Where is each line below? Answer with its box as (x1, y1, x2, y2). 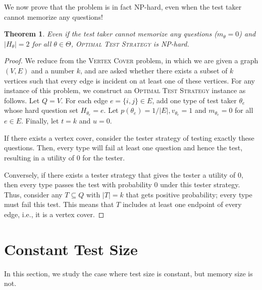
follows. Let (4, 95, 40, 105)
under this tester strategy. (160, 179, 240, 190)
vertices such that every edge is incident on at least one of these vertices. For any (4, 75, 255, 86)
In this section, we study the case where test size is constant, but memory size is (4, 268, 253, 278)
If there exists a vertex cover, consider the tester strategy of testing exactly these (4, 132, 254, 143)
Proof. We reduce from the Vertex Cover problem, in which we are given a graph (4, 55, 258, 66)
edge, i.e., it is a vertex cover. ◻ (4, 209, 104, 219)
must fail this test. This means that (4, 199, 114, 210)
